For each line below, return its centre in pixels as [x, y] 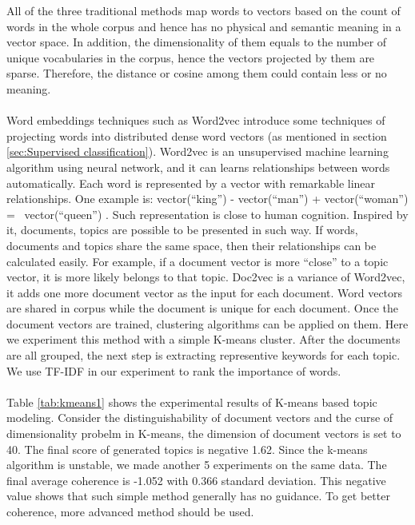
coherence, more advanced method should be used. [130, 511]
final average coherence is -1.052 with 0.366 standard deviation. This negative [196, 480]
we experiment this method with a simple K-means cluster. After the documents [204, 339]
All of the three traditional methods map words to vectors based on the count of [204, 10]
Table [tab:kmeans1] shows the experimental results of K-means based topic [192, 402]
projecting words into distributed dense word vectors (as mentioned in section [197, 135]
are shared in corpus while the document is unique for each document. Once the [202, 308]
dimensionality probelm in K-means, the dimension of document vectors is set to [204, 434]
